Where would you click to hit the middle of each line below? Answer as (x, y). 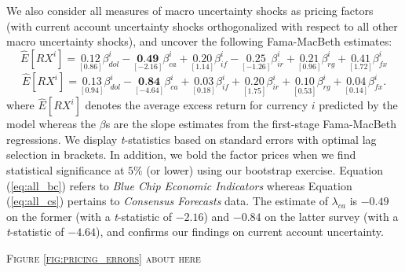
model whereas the (51, 124)
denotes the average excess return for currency (197, 105)
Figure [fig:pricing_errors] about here (104, 257)
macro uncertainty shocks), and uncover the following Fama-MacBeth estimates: (199, 41)
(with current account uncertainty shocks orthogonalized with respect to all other (202, 26)
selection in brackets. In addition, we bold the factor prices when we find (181, 154)
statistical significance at (66, 170)
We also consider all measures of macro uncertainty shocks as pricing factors (190, 10)
